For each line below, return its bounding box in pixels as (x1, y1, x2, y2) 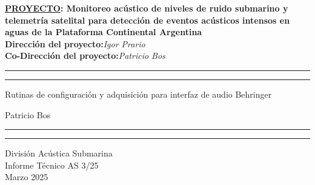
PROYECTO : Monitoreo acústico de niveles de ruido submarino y (5, 2, 288, 14)
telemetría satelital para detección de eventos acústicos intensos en (5, 13, 290, 26)
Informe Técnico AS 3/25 (5, 158, 99, 171)
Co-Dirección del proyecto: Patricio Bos (5, 49, 165, 62)
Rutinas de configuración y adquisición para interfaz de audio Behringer (5, 87, 272, 100)
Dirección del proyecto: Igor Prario (5, 37, 145, 50)
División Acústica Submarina (5, 147, 113, 160)
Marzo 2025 (5, 170, 48, 183)
